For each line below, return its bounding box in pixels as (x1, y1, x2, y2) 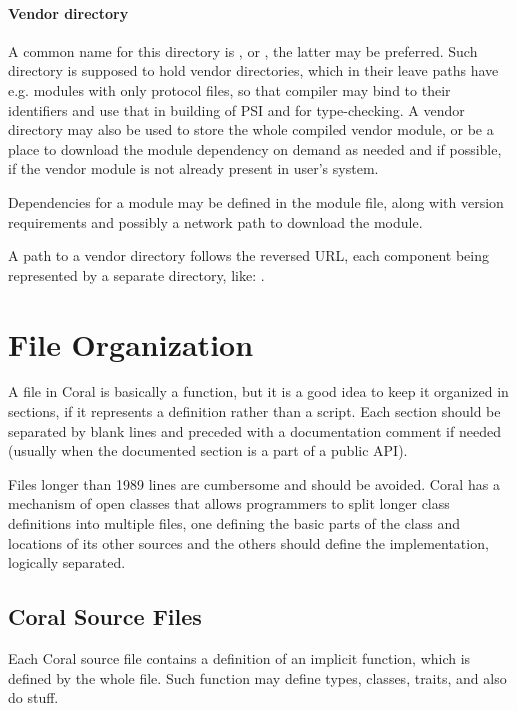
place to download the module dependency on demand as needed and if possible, (8, 138, 502, 159)
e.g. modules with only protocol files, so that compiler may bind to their (8, 79, 451, 100)
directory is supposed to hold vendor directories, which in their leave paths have (8, 60, 499, 81)
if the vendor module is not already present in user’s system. (8, 158, 379, 179)
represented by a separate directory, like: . (8, 264, 265, 285)
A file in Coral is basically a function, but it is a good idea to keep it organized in (8, 381, 509, 402)
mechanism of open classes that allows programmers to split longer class (8, 493, 450, 514)
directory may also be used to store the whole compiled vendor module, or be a (8, 119, 494, 140)
